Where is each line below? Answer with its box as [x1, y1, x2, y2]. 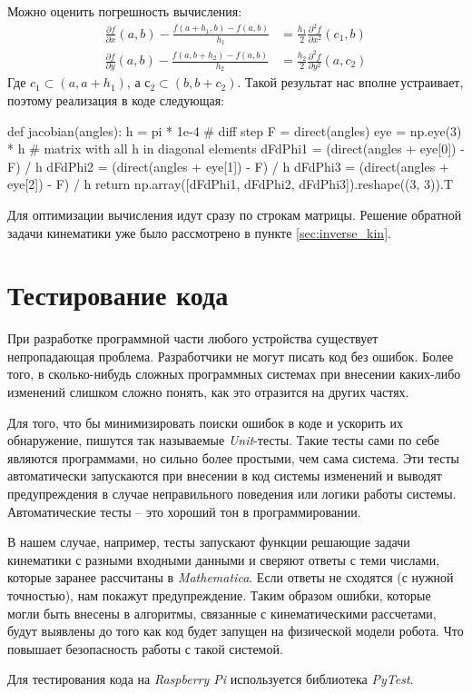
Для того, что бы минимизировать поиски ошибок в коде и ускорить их [7, 412, 404, 431]
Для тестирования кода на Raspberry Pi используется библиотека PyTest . [7, 669, 414, 689]
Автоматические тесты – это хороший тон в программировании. [7, 501, 361, 520]
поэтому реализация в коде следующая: [7, 90, 224, 109]
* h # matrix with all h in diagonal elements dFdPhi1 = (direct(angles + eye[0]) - [7, 139, 465, 158]
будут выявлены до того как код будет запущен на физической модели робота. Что [7, 621, 464, 640]
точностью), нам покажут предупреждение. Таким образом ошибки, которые [7, 585, 431, 604]
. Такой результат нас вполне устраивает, [237, 73, 464, 92]
